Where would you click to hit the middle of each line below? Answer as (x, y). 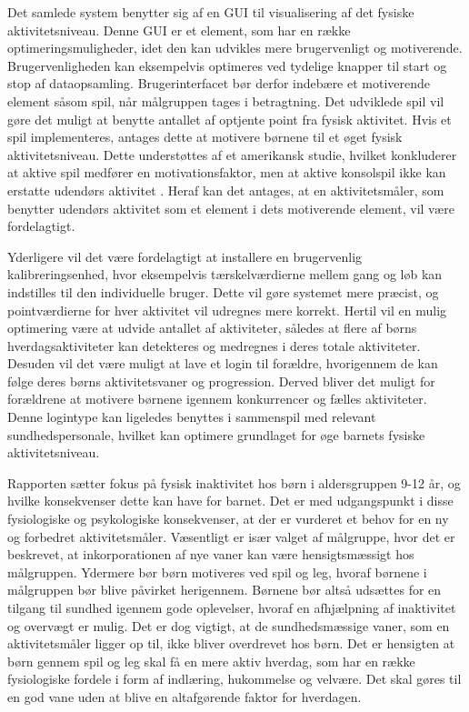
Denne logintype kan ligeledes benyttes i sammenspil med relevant (192, 417)
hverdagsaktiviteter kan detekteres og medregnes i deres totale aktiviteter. (214, 345)
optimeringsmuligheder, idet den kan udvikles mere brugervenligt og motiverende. (235, 48)
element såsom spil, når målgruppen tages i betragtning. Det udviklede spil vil (226, 100)
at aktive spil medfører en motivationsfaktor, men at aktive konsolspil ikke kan (227, 172)
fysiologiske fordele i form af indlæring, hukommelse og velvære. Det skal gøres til (234, 679)
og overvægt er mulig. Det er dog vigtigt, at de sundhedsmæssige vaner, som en (229, 625)
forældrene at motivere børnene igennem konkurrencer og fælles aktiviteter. (217, 399)
